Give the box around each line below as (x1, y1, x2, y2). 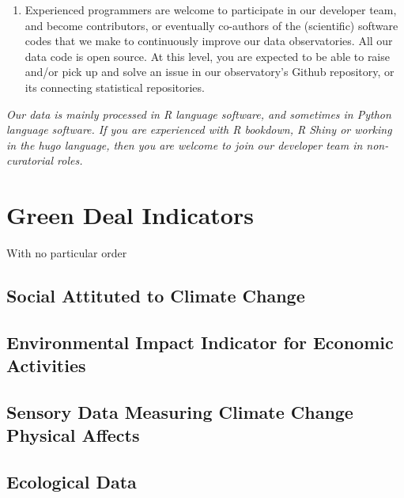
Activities (6, 353, 86, 378)
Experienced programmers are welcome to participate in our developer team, (25, 2, 397, 17)
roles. (57, 152, 83, 169)
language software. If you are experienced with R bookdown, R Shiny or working (6, 121, 392, 138)
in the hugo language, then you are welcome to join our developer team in (6, 136, 363, 153)
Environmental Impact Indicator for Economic (6, 329, 394, 354)
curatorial (6, 152, 54, 169)
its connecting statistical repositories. (25, 78, 205, 95)
